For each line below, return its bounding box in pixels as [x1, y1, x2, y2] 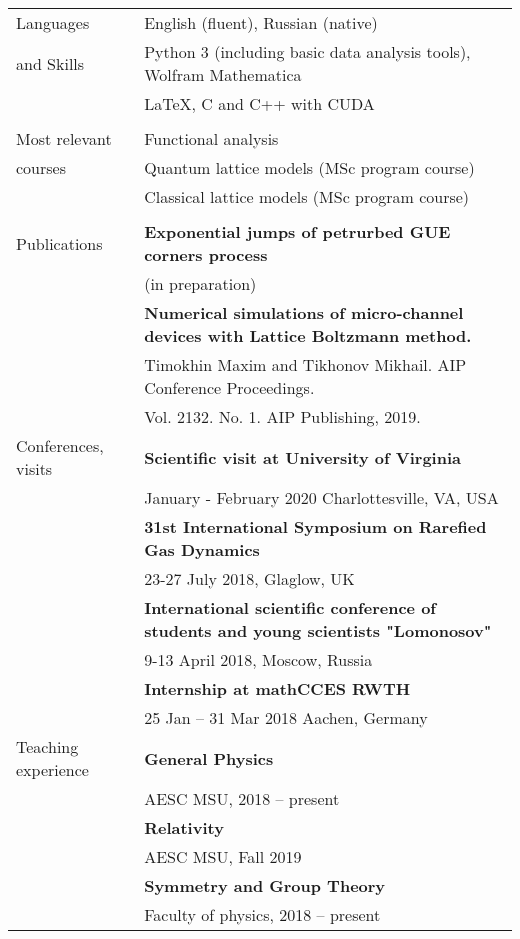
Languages [16, 11, 90, 34]
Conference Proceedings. [144, 376, 315, 399]
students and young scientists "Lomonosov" [144, 619, 492, 642]
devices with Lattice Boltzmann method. [144, 324, 472, 347]
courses [16, 156, 66, 179]
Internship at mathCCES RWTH [144, 677, 411, 700]
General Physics [144, 746, 274, 770]
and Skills [16, 51, 85, 75]
